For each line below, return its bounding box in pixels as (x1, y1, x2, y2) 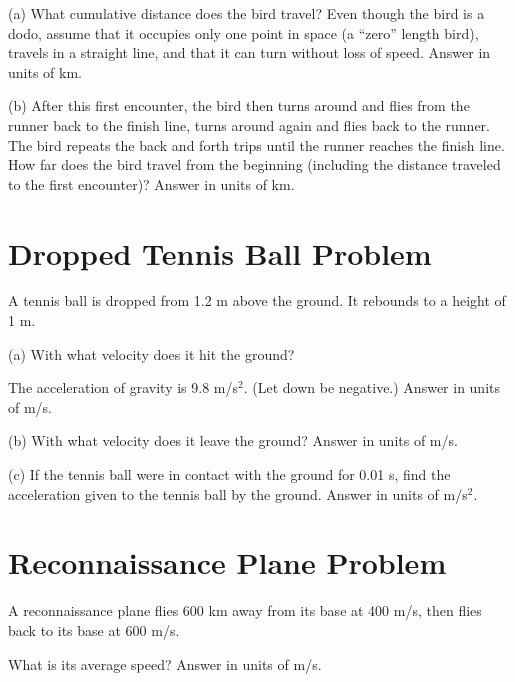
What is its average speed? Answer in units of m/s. (8, 653, 322, 674)
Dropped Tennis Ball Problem (8, 232, 432, 273)
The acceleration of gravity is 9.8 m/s (8, 377, 239, 398)
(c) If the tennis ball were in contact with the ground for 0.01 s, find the (8, 464, 451, 485)
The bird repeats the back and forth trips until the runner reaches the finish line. (8, 134, 505, 155)
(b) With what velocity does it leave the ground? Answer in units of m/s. (8, 430, 458, 451)
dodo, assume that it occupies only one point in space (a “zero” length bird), (8, 22, 479, 43)
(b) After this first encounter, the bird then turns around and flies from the (8, 95, 470, 116)
